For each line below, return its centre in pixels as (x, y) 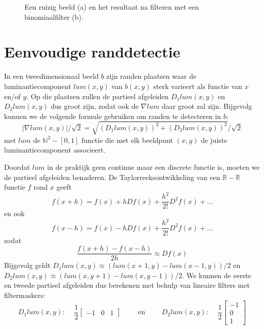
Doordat (17, 167)
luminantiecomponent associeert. (55, 150)
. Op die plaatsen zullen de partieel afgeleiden (97, 96)
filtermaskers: (25, 295)
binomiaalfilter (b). (54, 17)
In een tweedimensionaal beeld (51, 76)
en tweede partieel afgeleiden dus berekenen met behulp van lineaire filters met (127, 285)
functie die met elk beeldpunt (127, 140)
